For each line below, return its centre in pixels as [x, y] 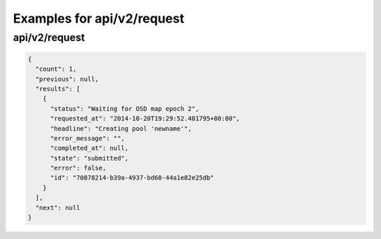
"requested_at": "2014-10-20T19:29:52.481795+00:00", [145, 119]
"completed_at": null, [90, 148]
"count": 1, [56, 69]
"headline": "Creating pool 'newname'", [121, 128]
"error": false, [78, 168]
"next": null [58, 208]
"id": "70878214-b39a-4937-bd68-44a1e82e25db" [132, 178]
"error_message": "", [87, 138]
